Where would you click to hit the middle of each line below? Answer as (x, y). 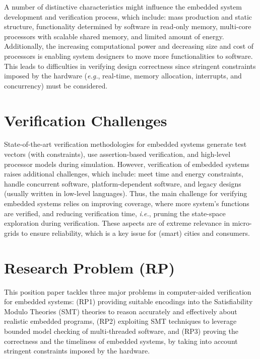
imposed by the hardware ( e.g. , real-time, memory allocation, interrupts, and (123, 76)
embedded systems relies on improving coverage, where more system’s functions (127, 203)
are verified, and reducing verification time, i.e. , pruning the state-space (115, 213)
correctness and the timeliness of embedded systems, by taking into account (121, 341)
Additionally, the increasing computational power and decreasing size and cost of (129, 46)
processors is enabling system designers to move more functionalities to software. (128, 56)
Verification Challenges (86, 120)
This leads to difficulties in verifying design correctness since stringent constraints (130, 66)
